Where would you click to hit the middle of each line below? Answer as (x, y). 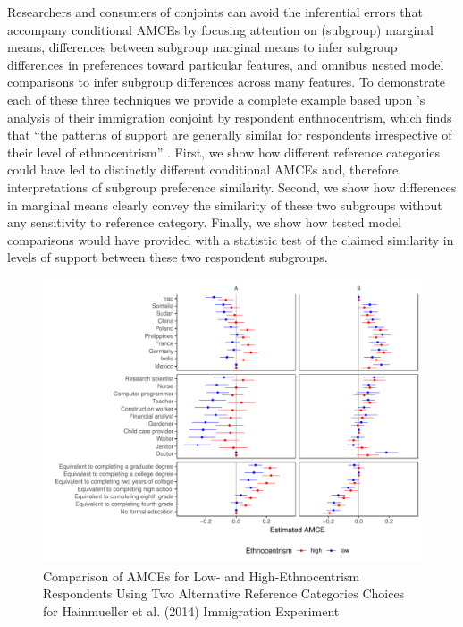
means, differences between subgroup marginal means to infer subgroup (202, 47)
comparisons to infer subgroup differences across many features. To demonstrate (227, 82)
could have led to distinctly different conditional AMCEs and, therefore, (205, 169)
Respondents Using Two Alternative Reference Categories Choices (224, 593)
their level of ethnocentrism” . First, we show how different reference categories (224, 152)
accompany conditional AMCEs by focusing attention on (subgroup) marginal (220, 29)
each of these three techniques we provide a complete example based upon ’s (216, 99)
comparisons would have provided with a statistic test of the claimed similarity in (231, 239)
